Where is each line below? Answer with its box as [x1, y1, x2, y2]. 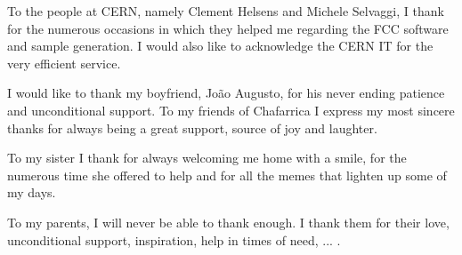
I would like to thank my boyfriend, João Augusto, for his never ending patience [7, 84, 445, 102]
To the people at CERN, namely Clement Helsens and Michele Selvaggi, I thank [7, 2, 444, 20]
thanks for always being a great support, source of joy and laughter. [7, 118, 377, 137]
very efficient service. [7, 53, 121, 72]
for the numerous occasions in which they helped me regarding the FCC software [7, 19, 449, 37]
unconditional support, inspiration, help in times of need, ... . [7, 230, 341, 249]
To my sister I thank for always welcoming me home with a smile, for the [7, 148, 407, 167]
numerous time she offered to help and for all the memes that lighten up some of [7, 165, 447, 184]
